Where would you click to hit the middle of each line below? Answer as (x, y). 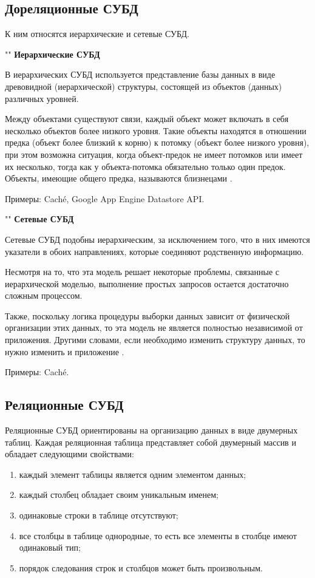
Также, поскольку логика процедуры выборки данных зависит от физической (147, 315)
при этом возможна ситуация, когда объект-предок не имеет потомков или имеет (154, 154)
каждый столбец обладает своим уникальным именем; (119, 495)
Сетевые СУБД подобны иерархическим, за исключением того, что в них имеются (157, 239)
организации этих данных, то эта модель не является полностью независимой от (154, 328)
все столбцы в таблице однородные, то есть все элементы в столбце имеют (158, 535)
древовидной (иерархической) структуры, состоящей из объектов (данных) (144, 86)
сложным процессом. (44, 295)
